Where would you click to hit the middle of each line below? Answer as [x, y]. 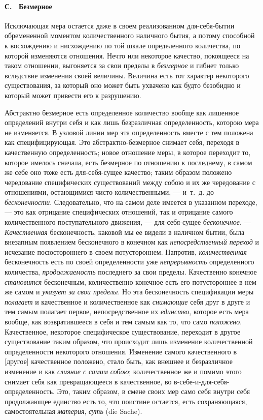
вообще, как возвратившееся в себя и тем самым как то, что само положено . [123, 322]
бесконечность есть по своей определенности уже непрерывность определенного [129, 262]
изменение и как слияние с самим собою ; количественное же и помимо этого [123, 371]
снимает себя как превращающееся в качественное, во [88, 381]
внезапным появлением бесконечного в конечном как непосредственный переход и [132, 242]
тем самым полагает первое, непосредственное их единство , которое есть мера [127, 311]
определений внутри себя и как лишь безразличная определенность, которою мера [132, 122]
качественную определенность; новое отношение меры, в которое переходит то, [128, 152]
